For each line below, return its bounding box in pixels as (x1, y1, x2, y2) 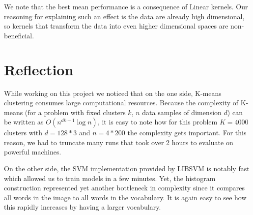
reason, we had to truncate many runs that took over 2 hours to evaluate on (4, 137, 233, 147)
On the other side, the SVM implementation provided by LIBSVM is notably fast (4, 163, 250, 174)
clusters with (4, 127, 42, 138)
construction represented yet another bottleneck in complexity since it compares (4, 183, 245, 193)
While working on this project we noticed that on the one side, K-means (4, 88, 222, 98)
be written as (4, 117, 44, 127)
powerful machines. (4, 147, 61, 157)
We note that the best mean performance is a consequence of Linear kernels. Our (4, 1, 248, 11)
